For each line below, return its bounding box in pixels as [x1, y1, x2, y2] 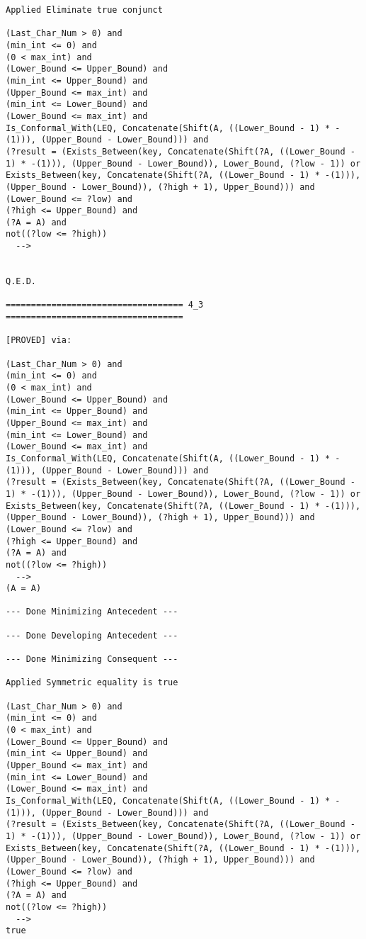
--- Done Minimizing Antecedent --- [6, 607, 178, 617]
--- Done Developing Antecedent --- [6, 630, 178, 641]
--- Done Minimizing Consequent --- [6, 654, 178, 665]
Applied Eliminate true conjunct [6, 5, 163, 15]
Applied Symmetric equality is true [6, 677, 178, 688]
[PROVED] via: [6, 335, 72, 346]
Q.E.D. [6, 276, 36, 287]
